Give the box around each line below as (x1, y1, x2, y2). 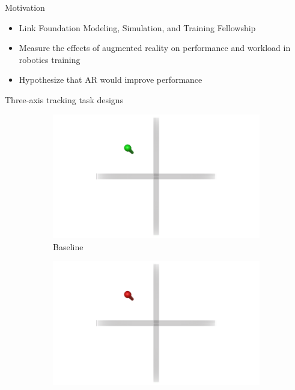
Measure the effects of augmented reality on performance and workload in (19, 41, 291, 54)
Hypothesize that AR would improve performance (19, 73, 202, 86)
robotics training (19, 53, 81, 65)
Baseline (53, 240, 84, 253)
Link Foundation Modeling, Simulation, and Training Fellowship (19, 21, 256, 34)
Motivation (5, 1, 45, 13)
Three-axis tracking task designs (5, 93, 124, 106)
